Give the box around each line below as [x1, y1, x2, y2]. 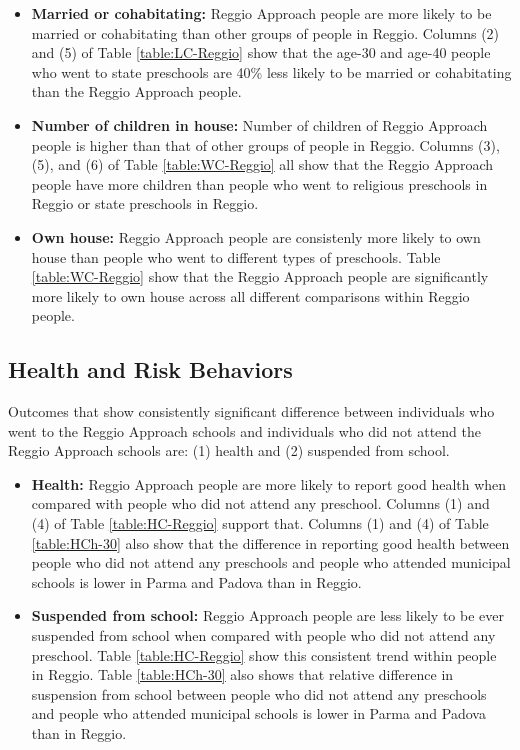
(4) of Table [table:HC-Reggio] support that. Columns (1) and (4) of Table [31, 513, 489, 534]
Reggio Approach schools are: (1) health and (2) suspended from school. [8, 440, 450, 461]
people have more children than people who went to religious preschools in [31, 173, 488, 194]
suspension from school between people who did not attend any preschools [31, 683, 487, 704]
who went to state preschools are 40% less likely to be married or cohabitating [31, 61, 512, 82]
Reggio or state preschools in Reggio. [31, 193, 259, 214]
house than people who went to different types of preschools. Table [31, 246, 441, 267]
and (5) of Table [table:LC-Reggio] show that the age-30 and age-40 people [31, 42, 491, 63]
